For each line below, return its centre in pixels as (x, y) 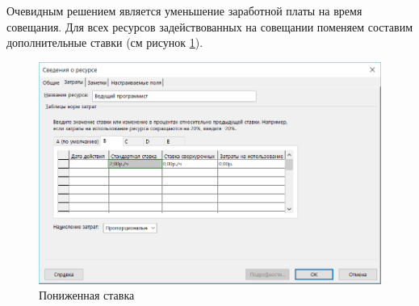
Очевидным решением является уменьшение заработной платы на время (184, 10)
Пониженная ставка (87, 295)
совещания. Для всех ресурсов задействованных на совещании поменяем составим (210, 26)
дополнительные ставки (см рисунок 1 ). (105, 42)
